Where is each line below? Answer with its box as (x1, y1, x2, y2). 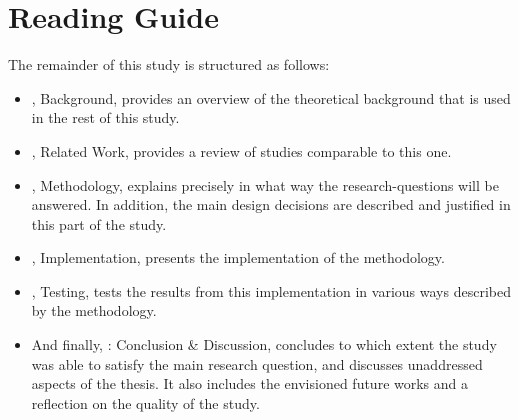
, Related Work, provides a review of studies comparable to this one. (31, 140, 452, 161)
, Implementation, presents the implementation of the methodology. (31, 247, 445, 268)
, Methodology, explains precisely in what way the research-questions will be (31, 174, 499, 195)
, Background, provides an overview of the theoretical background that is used (31, 87, 511, 108)
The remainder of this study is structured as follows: (8, 54, 330, 75)
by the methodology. (31, 300, 157, 321)
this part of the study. (31, 213, 167, 234)
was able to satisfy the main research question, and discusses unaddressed (31, 353, 483, 374)
